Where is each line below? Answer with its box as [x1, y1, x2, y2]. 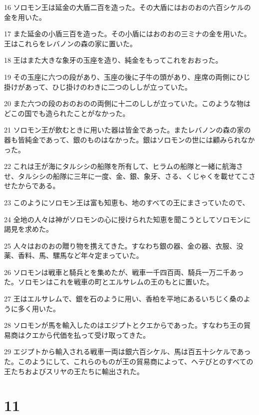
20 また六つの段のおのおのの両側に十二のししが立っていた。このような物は [4, 98, 251, 109]
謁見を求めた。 [4, 224, 53, 234]
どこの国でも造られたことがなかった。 [4, 108, 130, 118]
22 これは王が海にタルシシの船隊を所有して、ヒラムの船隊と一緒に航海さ [4, 161, 244, 171]
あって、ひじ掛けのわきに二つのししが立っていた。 [24, 81, 192, 92]
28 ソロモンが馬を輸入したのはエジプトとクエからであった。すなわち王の [4, 320, 244, 330]
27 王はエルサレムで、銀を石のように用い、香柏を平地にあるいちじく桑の [4, 293, 244, 304]
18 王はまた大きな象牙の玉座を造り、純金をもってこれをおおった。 [4, 55, 223, 65]
